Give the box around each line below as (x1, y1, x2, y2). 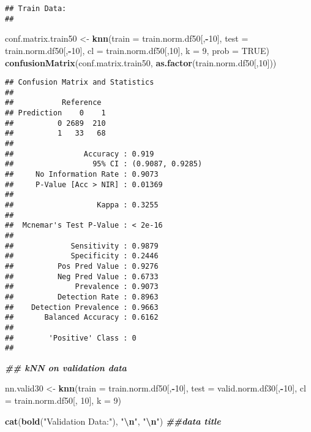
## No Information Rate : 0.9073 (5, 170, 159, 179)
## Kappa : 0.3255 (5, 200, 159, 209)
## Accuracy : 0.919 (5, 149, 154, 158)
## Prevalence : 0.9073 (5, 282, 159, 291)
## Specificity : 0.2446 (5, 252, 159, 261)
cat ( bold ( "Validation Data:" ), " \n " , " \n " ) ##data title (5, 414, 221, 427)
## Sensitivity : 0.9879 (5, 241, 159, 250)
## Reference (5, 98, 102, 107)
